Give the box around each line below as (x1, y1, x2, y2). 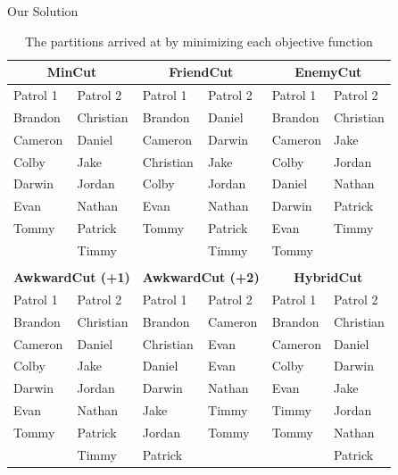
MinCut (46, 62, 97, 81)
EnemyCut (294, 62, 362, 81)
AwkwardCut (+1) (13, 268, 130, 287)
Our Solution (7, 2, 79, 20)
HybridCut (294, 268, 363, 287)
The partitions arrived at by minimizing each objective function (24, 31, 373, 50)
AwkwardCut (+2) (142, 268, 260, 287)
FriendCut (169, 62, 234, 81)
